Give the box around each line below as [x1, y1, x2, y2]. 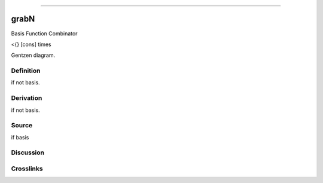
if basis [11, 133, 29, 141]
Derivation [11, 94, 42, 102]
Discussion [11, 148, 45, 157]
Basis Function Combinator [11, 30, 78, 37]
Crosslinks [11, 164, 43, 173]
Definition [11, 66, 41, 75]
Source [11, 121, 33, 130]
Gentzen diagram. [11, 51, 56, 59]
